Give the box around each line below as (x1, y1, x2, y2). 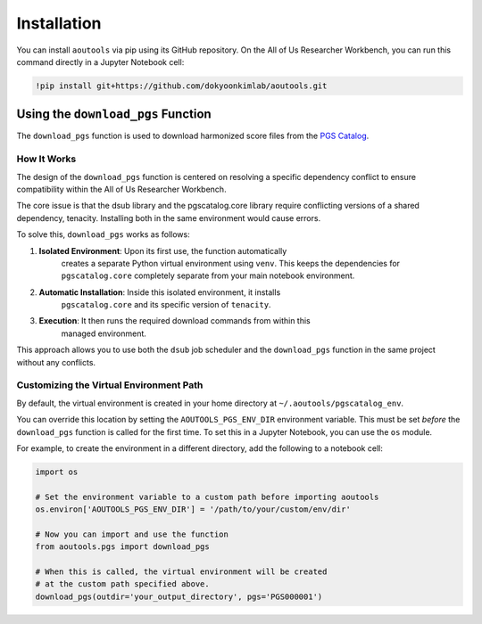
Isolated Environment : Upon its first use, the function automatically (38, 245, 287, 256)
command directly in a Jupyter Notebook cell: (16, 56, 185, 67)
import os (35, 466, 79, 477)
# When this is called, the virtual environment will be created (35, 567, 328, 577)
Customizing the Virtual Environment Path (16, 379, 204, 391)
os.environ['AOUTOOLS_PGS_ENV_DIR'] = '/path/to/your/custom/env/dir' (35, 505, 352, 514)
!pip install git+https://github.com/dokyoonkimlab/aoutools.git (35, 80, 328, 91)
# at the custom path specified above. (35, 579, 210, 589)
